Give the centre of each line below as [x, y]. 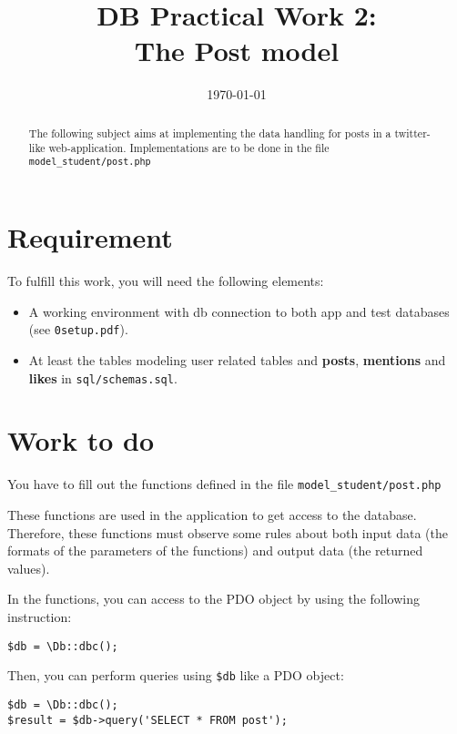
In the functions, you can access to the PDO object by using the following [213, 599]
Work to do [81, 440]
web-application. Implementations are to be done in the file [189, 148]
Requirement [90, 237]
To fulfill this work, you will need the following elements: [166, 281]
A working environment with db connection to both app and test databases [239, 311]
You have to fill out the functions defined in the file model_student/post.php [224, 484]
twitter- [412, 133]
